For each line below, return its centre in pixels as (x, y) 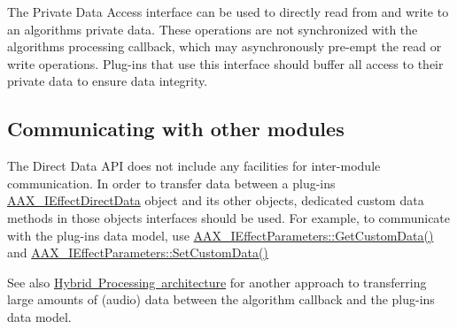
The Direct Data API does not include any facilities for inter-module (194, 166)
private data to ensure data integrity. (108, 81)
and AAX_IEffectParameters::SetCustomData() (138, 252)
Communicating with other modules (176, 129)
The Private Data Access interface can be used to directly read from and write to (228, 11)
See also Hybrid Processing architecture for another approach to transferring (217, 282)
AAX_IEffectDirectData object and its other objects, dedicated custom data (216, 200)
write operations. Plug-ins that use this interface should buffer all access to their (225, 63)
